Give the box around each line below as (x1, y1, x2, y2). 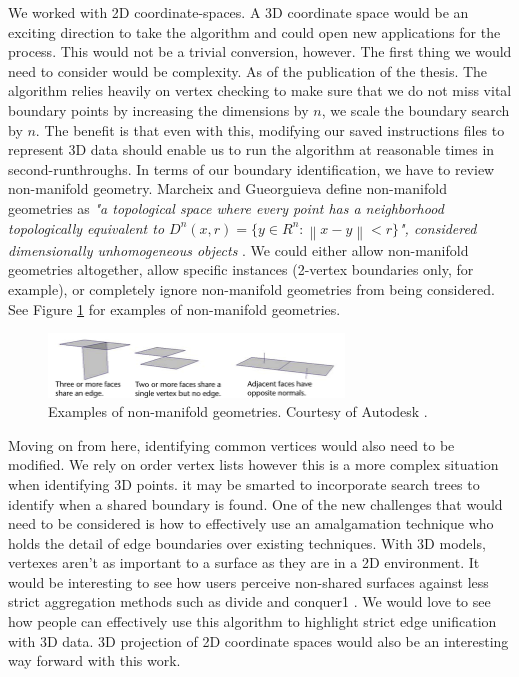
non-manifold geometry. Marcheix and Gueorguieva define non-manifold (8, 178, 447, 199)
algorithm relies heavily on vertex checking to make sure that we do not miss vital (8, 80, 512, 101)
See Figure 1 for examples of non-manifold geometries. (8, 298, 341, 319)
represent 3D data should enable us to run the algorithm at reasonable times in (8, 139, 495, 160)
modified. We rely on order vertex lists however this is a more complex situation (8, 454, 499, 475)
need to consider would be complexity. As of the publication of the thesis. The (8, 60, 488, 81)
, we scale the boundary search (321, 99, 510, 120)
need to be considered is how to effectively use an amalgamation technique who (8, 513, 494, 534)
